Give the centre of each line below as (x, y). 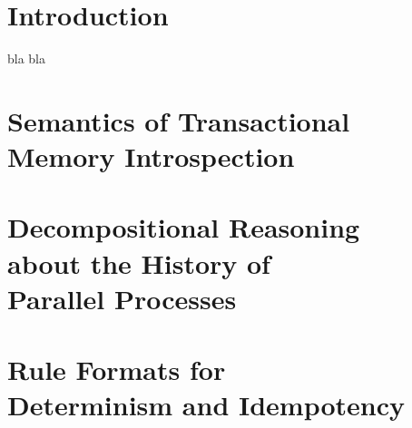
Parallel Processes (122, 298)
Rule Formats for (117, 370)
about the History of (139, 263)
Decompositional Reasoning (184, 227)
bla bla (27, 58)
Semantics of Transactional (179, 120)
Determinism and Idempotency (206, 405)
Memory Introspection (151, 156)
